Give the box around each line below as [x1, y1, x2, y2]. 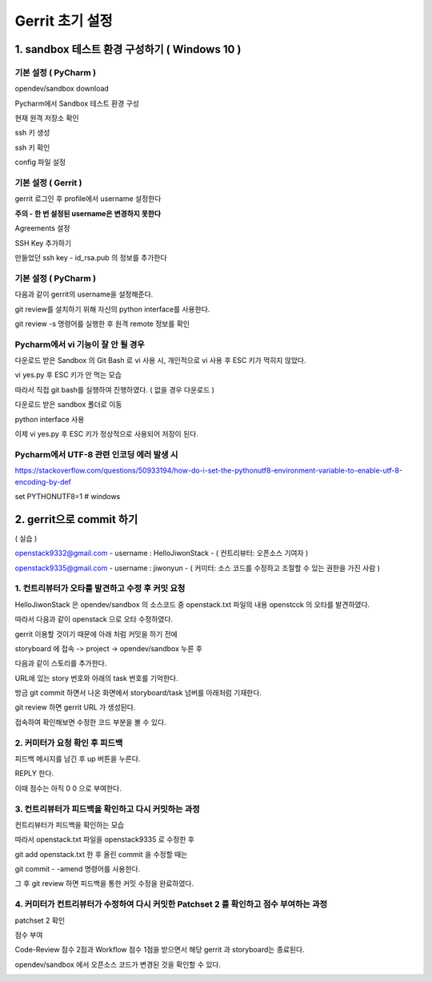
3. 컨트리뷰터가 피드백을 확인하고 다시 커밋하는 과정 [14, 803, 200, 815]
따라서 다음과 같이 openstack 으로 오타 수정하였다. [14, 614, 174, 624]
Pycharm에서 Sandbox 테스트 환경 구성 [14, 99, 140, 108]
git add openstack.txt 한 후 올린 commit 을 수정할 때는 [14, 849, 188, 859]
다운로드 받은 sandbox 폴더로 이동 [14, 400, 122, 409]
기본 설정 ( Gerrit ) [14, 177, 82, 188]
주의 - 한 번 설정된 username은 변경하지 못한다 [14, 208, 162, 218]
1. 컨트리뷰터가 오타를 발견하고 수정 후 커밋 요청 [14, 583, 186, 594]
